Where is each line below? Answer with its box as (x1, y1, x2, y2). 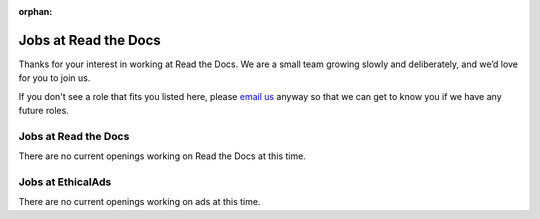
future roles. (18, 105, 69, 117)
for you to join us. (18, 72, 91, 84)
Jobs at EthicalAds (18, 175, 112, 189)
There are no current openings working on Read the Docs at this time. (18, 150, 307, 162)
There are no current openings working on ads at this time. (18, 196, 261, 208)
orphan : (18, 6, 53, 17)
